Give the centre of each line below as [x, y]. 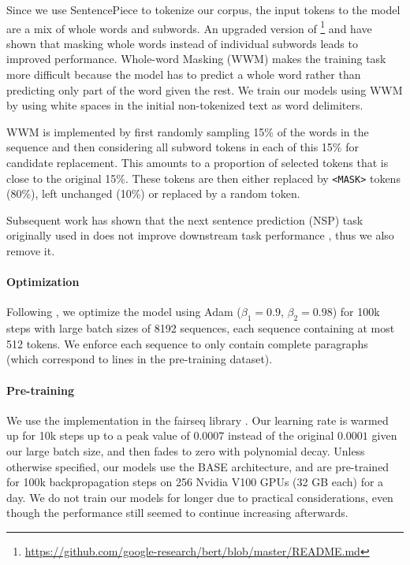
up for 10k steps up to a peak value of [98, 435]
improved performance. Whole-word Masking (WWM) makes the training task [196, 59]
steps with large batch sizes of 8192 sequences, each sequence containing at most [201, 328]
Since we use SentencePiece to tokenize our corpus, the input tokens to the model [203, 9]
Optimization [43, 282]
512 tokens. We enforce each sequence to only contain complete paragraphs [187, 343]
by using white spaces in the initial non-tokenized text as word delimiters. [185, 105]
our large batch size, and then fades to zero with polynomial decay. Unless [186, 450]
